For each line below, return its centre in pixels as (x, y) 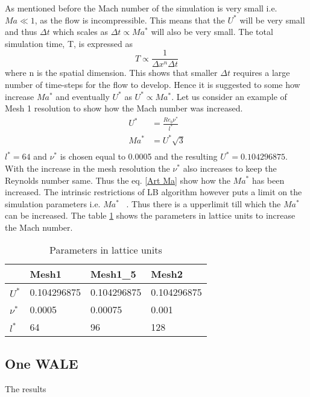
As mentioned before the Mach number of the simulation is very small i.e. (141, 8)
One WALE (42, 363)
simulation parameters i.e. (53, 203)
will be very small (272, 20)
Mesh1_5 (113, 274)
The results (26, 388)
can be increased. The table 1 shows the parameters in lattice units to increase (150, 215)
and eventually (83, 96)
